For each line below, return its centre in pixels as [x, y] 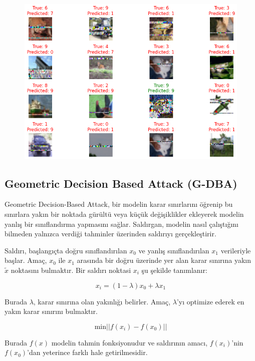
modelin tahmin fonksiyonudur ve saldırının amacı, [130, 342]
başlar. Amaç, [26, 260]
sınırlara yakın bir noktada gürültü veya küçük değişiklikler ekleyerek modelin [124, 214]
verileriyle [236, 250]
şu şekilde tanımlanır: [174, 270]
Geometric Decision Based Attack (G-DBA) [121, 183]
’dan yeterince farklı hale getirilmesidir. [87, 352]
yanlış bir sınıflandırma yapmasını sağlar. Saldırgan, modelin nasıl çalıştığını [121, 224]
